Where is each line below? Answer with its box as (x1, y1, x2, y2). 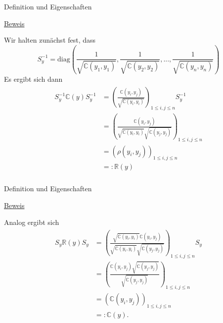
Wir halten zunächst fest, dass (4, 35, 96, 45)
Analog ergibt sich (4, 216, 59, 227)
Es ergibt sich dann (4, 73, 63, 84)
